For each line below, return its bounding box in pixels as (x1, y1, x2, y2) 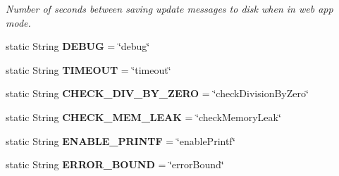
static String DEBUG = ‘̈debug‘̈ (6, 39, 150, 54)
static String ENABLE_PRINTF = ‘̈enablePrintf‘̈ (6, 133, 235, 148)
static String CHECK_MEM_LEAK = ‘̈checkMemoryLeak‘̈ (6, 109, 281, 124)
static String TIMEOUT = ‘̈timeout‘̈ (6, 62, 171, 77)
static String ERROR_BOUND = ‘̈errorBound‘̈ (6, 157, 224, 172)
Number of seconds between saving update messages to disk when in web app (6, 1, 333, 15)
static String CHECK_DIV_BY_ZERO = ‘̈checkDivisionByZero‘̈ (6, 86, 309, 101)
